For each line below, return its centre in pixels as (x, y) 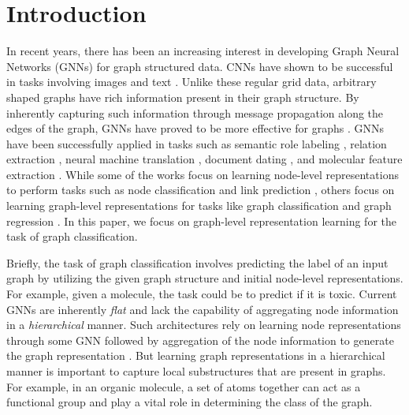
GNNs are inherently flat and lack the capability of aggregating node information (203, 309)
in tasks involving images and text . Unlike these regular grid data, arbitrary (191, 82)
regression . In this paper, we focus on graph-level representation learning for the (201, 221)
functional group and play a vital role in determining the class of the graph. (190, 402)
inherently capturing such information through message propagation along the (195, 112)
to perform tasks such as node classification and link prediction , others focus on (201, 190)
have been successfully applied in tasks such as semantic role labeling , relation (197, 143)
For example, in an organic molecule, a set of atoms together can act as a (184, 386)
